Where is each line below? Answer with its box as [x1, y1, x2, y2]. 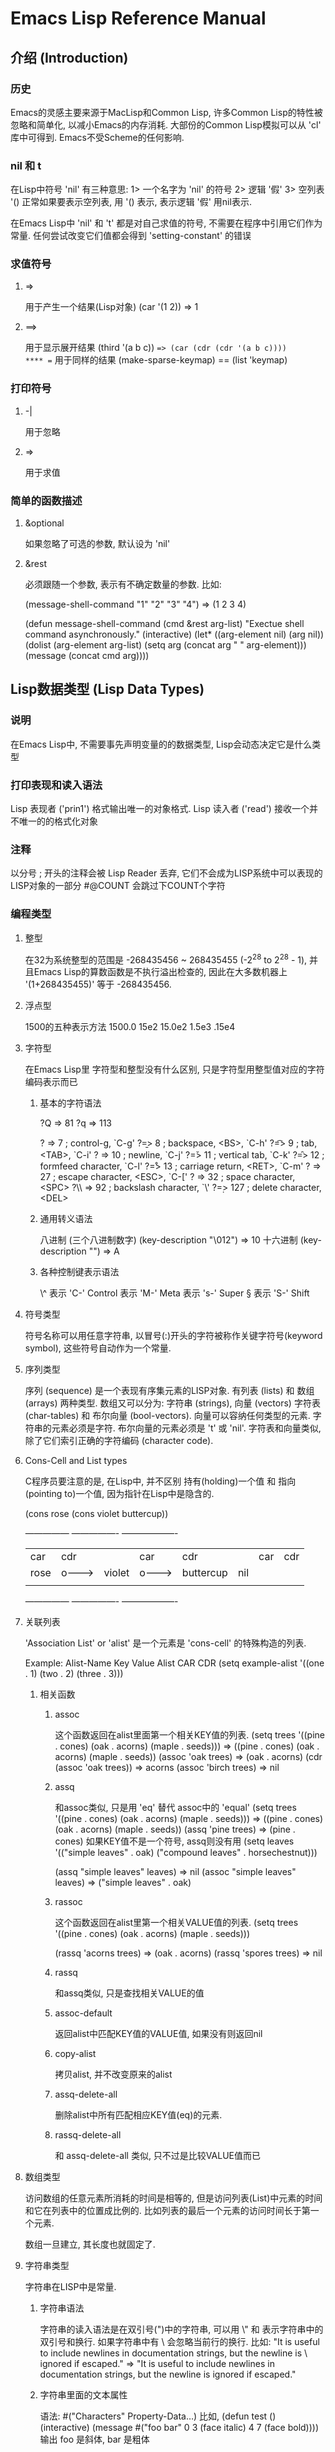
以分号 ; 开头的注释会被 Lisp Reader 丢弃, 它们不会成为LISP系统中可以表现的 [10, 867, 323, 879]
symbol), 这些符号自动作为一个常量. [24, 1342, 172, 1354]
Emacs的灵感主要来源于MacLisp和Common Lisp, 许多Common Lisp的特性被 [10, 106, 323, 118]
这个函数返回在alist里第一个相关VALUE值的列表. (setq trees [54, 1917, 299, 1929]
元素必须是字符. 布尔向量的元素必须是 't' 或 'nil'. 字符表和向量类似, [51, 1422, 322, 1434]
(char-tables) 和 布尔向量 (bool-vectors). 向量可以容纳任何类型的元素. [24, 1410, 311, 1422]
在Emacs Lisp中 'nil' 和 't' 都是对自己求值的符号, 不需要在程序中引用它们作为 [10, 217, 323, 229]
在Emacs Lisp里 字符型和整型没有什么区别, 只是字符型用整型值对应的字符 [24, 1063, 325, 1076]
